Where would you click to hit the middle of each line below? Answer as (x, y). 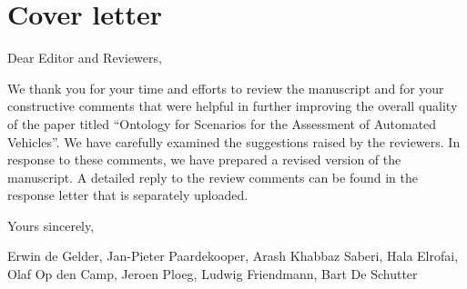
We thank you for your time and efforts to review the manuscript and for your (226, 88)
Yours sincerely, (51, 225)
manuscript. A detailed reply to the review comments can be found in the (213, 177)
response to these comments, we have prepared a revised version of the (204, 159)
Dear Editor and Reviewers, (85, 58)
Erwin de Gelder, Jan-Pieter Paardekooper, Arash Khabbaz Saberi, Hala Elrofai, (233, 256)
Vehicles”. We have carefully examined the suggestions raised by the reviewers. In (234, 141)
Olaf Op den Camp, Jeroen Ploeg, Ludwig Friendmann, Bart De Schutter (213, 274)
